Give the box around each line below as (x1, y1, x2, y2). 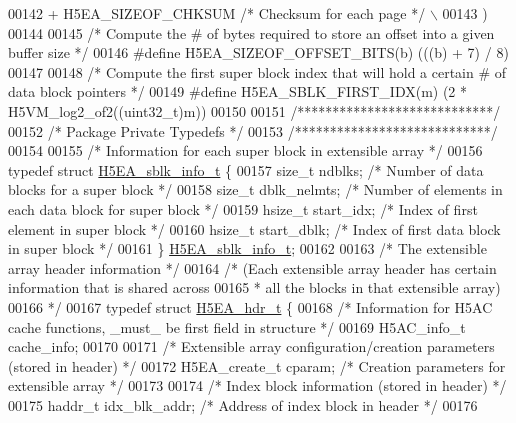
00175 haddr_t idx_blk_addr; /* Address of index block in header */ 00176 (8, 394, 478, 415)
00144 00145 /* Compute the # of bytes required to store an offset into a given (8, 22, 495, 43)
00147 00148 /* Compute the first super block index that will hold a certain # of (8, 61, 507, 82)
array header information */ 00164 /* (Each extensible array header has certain (8, 257, 497, 278)
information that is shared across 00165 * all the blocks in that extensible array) (8, 277, 501, 298)
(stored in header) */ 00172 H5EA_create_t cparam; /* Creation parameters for (8, 355, 506, 376)
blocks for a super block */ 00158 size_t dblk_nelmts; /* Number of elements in (8, 179, 503, 200)
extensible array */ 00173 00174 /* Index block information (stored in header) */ (8, 375, 507, 396)
